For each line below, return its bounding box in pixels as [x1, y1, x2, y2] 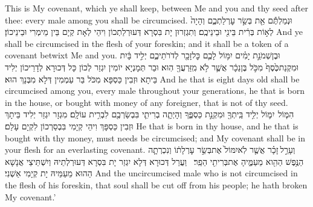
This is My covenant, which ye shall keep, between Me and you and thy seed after [5, 2, 308, 14]
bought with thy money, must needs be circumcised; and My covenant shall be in [5, 131, 305, 144]
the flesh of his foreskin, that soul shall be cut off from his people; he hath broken [5, 178, 308, 191]
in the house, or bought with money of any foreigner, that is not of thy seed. [5, 96, 288, 108]
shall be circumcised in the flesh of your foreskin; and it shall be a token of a [5, 37, 289, 49]
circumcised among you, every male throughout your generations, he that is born [5, 84, 305, 97]
